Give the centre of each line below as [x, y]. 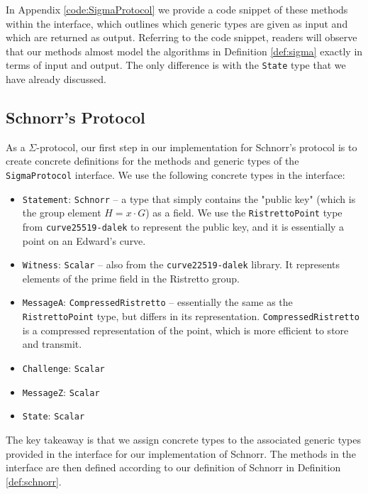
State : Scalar [54, 416]
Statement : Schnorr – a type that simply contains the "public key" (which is [189, 198]
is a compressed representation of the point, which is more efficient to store [185, 330]
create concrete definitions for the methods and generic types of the [152, 161]
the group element [62, 213]
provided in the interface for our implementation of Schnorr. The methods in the [181, 453]
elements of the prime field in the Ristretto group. [131, 278]
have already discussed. [56, 79]
